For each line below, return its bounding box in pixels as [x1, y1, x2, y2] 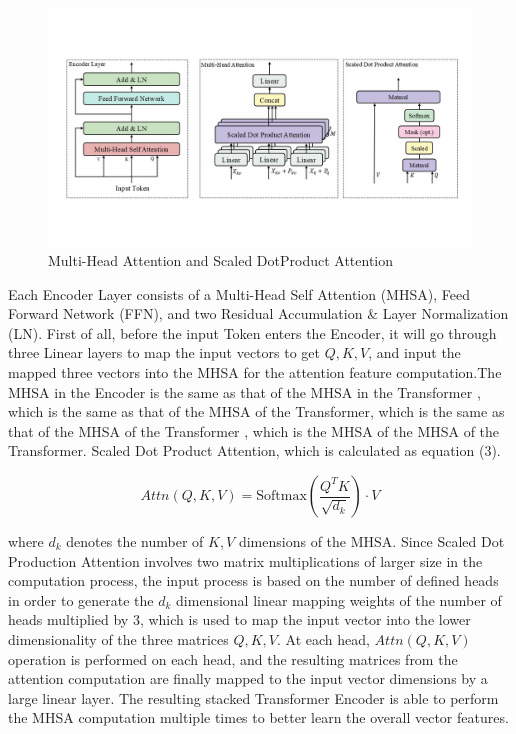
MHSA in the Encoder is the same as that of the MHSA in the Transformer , [8, 381, 481, 402]
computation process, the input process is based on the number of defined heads [8, 570, 499, 591]
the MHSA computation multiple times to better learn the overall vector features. [8, 707, 509, 728]
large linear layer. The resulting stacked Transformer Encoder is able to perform [8, 687, 499, 708]
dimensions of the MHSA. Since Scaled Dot [238, 531, 505, 552]
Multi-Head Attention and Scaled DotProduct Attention [48, 250, 394, 271]
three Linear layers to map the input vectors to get [8, 342, 320, 363]
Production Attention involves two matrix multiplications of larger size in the [8, 550, 483, 571]
